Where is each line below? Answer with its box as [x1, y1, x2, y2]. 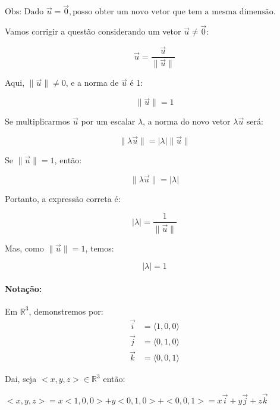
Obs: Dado [5, 8, 44, 17]
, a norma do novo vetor [143, 115, 231, 128]
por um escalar [81, 115, 136, 128]
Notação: [5, 282, 42, 294]
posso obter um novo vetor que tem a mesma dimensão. [73, 8, 276, 17]
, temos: [85, 241, 114, 254]
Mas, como [5, 241, 44, 254]
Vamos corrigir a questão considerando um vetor [5, 25, 181, 38]
